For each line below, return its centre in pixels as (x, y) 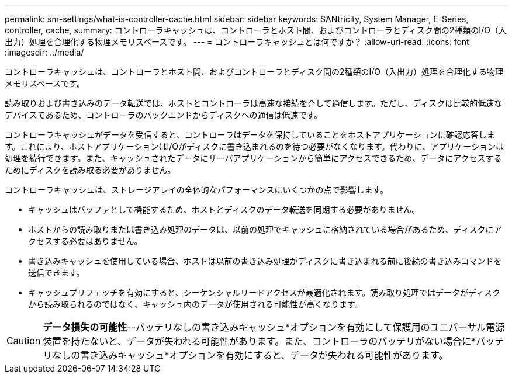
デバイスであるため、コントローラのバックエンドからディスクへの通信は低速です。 (164, 115)
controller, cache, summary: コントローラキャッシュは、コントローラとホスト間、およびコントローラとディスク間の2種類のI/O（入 (256, 30)
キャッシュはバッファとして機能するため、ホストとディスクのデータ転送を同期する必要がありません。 (224, 209)
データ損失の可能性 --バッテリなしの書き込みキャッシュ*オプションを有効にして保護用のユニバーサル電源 (274, 327)
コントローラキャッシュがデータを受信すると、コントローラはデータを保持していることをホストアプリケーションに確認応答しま (250, 135)
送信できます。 (56, 273)
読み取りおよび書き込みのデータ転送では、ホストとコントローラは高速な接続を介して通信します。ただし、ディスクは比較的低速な (254, 103)
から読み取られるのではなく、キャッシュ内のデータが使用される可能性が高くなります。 (196, 304)
